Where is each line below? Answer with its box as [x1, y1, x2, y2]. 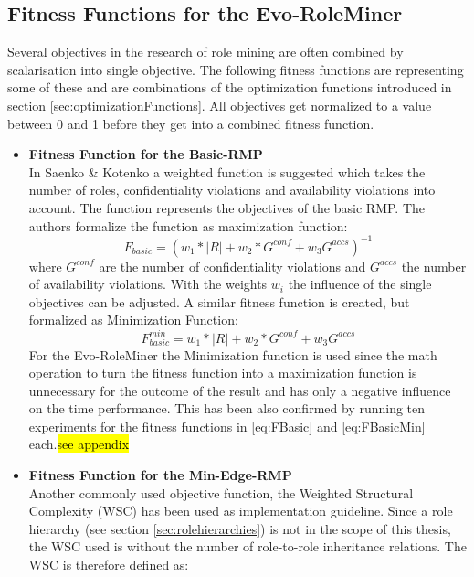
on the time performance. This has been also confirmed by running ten [28, 399, 426, 418]
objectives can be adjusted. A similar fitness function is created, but [28, 292, 410, 311]
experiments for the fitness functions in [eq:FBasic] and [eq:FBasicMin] [28, 416, 426, 435]
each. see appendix [28, 434, 130, 454]
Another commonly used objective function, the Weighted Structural [28, 483, 414, 502]
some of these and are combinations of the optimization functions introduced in [7, 78, 452, 97]
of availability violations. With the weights [28, 274, 268, 294]
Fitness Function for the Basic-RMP [28, 144, 263, 164]
